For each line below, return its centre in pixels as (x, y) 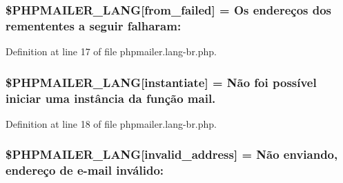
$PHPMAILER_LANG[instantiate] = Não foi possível (161, 82)
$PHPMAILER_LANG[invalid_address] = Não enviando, (172, 154)
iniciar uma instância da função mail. (111, 98)
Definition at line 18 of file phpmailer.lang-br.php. (111, 123)
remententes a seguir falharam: (94, 25)
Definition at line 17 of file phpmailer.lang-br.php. (111, 51)
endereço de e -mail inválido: (85, 170)
